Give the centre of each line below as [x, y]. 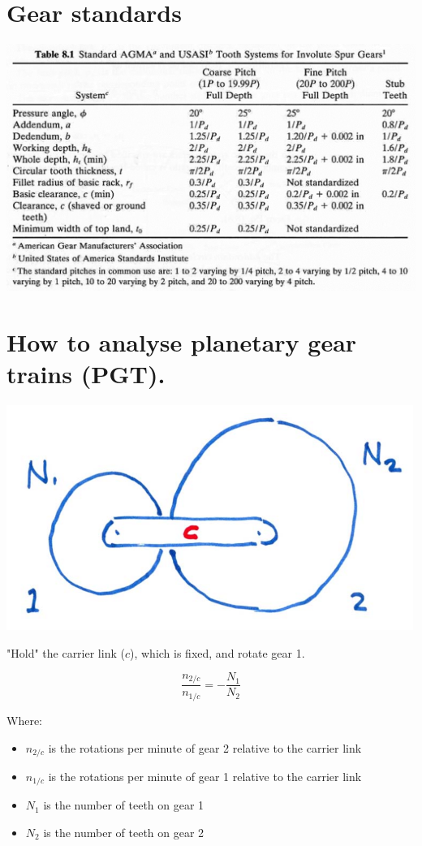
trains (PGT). [86, 374]
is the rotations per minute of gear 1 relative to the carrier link [205, 776]
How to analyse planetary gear [182, 342]
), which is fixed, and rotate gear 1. [217, 652]
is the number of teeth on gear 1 [124, 805]
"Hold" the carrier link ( [66, 652]
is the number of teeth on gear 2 [124, 832]
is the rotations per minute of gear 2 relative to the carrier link [205, 747]
